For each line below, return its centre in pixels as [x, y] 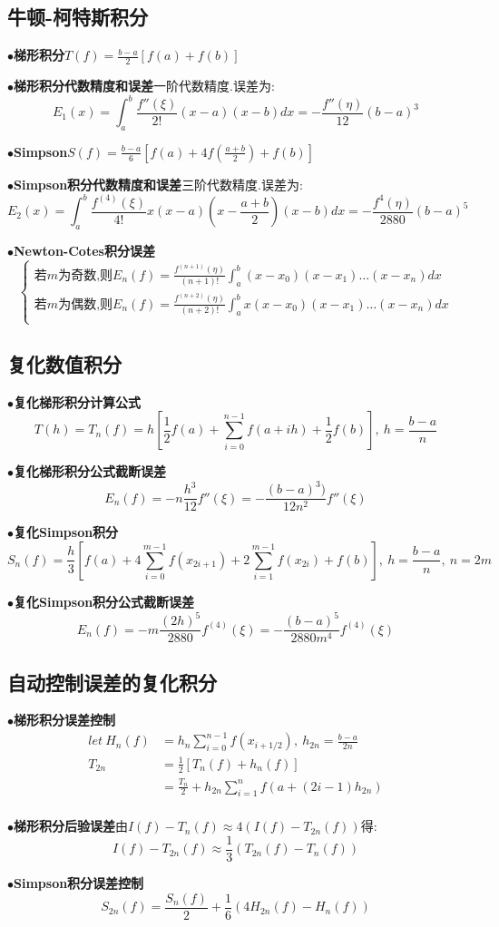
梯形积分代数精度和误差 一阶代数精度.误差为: [144, 86]
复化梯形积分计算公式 [77, 401]
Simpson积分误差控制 [79, 883]
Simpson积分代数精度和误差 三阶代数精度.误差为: [158, 184]
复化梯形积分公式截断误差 [90, 471]
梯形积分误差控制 [64, 720]
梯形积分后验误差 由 [71, 826]
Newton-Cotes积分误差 [84, 251]
